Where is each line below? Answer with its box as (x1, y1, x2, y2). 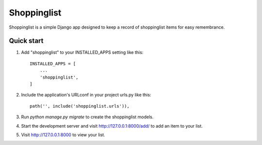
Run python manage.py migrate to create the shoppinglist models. (21, 114, 154, 120)
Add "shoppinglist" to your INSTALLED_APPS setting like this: (21, 49, 144, 55)
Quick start (9, 37, 44, 45)
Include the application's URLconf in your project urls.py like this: (21, 92, 151, 98)
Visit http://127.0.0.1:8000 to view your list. (21, 131, 105, 138)
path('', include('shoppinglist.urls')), (30, 103, 130, 109)
